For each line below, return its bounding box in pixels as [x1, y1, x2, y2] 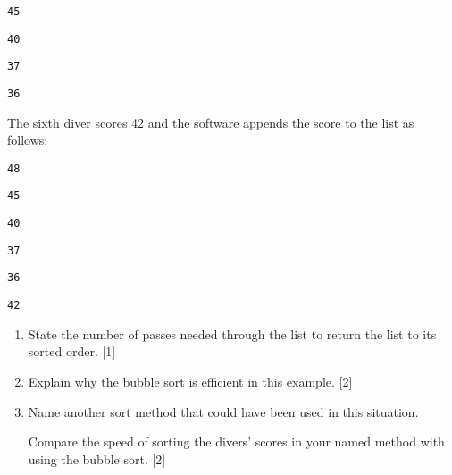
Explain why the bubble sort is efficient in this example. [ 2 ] [28, 371, 353, 390]
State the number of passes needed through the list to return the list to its [28, 324, 437, 343]
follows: [7, 130, 48, 149]
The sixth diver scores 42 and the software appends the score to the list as [7, 112, 414, 131]
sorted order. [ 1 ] [28, 342, 116, 361]
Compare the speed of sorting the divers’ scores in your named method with [28, 432, 445, 451]
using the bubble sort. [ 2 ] [28, 449, 166, 468]
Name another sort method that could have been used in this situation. [28, 402, 419, 421]
